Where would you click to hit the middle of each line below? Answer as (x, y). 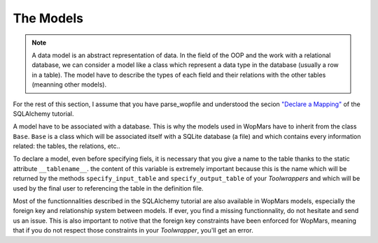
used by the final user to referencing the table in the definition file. (108, 188)
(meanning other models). (69, 84)
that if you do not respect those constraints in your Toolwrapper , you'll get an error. (133, 230)
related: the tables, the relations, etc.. (66, 146)
